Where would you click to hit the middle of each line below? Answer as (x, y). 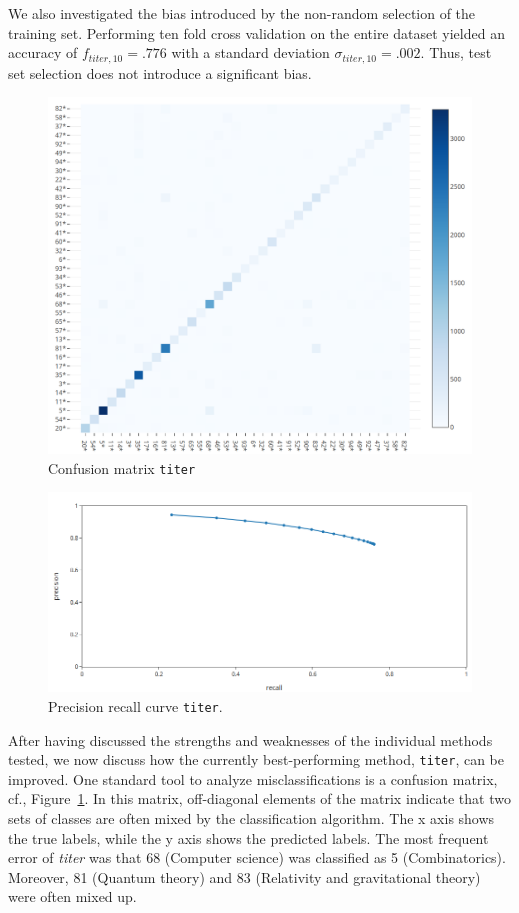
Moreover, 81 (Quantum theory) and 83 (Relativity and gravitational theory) (244, 876)
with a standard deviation (250, 52)
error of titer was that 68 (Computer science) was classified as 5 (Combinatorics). (257, 857)
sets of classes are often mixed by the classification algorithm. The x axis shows (251, 817)
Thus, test (460, 52)
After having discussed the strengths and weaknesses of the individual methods (250, 739)
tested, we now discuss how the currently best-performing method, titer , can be (256, 759)
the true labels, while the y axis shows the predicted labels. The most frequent (248, 837)
